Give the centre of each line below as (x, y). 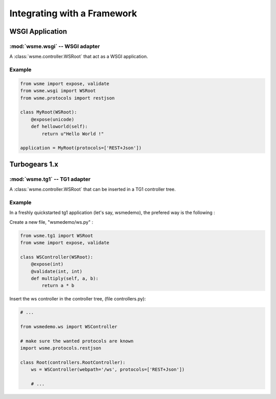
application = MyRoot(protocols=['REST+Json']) (81, 148)
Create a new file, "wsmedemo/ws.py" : (51, 222)
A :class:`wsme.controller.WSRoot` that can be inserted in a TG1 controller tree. (93, 190)
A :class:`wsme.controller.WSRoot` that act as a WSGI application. (79, 57)
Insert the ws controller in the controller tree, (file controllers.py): (78, 299)
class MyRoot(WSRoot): (49, 112)
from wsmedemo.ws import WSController (69, 327)
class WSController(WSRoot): (57, 257)
